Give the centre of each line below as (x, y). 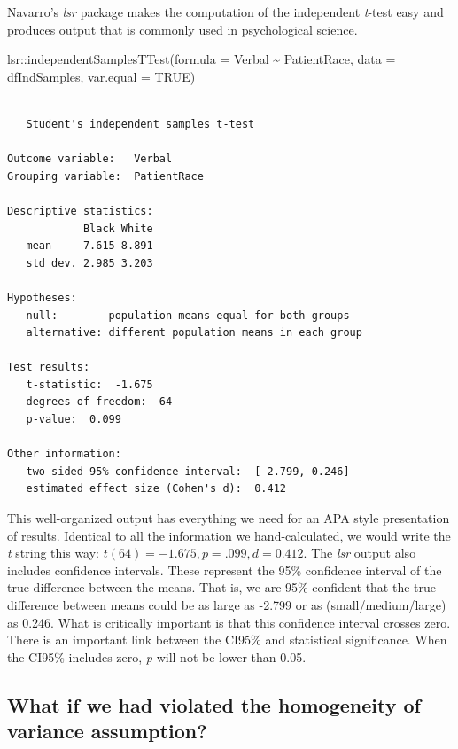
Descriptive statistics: (80, 211)
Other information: (64, 454)
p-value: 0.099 (74, 420)
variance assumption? (107, 731)
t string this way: (54, 553)
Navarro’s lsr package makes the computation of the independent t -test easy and (225, 12)
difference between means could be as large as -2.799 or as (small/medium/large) (227, 605)
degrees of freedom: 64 (99, 402)
